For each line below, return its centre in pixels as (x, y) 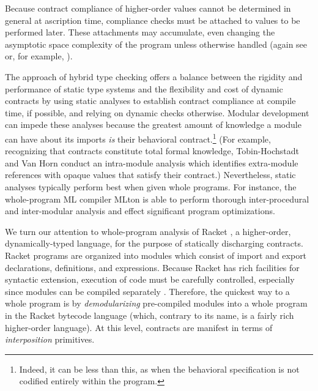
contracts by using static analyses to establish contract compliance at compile (150, 101)
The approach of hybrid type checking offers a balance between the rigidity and (154, 76)
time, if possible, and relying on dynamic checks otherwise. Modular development (157, 112)
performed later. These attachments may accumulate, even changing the (140, 32)
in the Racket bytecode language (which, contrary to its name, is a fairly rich (150, 315)
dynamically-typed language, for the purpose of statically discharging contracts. (154, 243)
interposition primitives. (50, 339)
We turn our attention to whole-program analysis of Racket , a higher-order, (148, 231)
